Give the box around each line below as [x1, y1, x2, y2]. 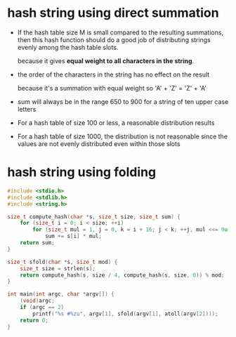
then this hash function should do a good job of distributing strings [17, 35, 211, 44]
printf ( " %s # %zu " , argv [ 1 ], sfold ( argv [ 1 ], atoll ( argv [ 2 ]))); [32, 310, 218, 317]
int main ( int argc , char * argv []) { [7, 291, 114, 298]
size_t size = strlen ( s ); [20, 265, 96, 272]
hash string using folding [7, 164, 157, 180]
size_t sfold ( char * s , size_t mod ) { [7, 258, 118, 265]
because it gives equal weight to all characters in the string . [17, 56, 195, 65]
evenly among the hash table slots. [17, 43, 119, 51]
